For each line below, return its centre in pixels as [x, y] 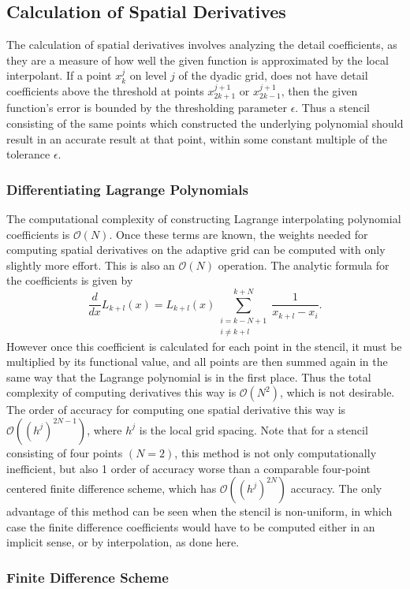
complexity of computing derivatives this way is [121, 392]
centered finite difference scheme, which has [112, 488]
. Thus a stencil [332, 108]
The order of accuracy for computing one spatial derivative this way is [176, 410]
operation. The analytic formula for [304, 265]
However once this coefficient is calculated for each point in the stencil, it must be [204, 346]
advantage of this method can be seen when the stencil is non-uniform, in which [199, 511]
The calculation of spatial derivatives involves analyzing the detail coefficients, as [202, 45]
